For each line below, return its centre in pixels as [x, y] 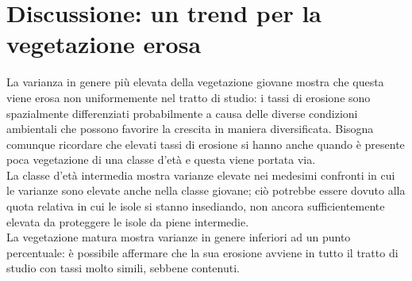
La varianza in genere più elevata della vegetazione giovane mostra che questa [195, 82]
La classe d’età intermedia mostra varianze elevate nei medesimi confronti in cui [201, 175]
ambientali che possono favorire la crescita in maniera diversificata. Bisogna [190, 129]
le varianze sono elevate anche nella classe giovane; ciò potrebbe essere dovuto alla [206, 190]
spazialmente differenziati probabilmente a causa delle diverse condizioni [182, 113]
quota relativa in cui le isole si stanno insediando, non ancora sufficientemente [196, 206]
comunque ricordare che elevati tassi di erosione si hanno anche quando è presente [206, 144]
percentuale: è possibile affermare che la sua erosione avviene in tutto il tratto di [202, 252]
